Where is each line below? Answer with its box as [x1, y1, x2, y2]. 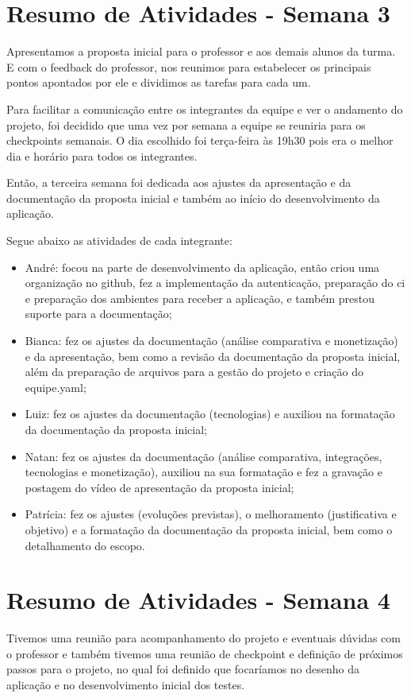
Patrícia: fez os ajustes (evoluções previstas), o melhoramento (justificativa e [25, 506, 397, 522]
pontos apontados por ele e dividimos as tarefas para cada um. [6, 74, 311, 91]
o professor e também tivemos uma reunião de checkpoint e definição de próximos [6, 645, 403, 661]
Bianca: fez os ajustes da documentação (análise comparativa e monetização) [25, 332, 398, 349]
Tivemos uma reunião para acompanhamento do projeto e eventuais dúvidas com [6, 630, 401, 646]
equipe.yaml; [25, 378, 86, 395]
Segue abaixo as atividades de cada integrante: [6, 232, 232, 249]
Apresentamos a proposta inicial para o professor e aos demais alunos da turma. [6, 43, 396, 60]
